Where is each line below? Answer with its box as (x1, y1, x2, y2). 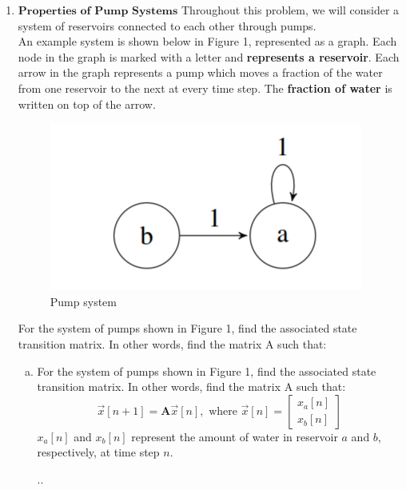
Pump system (50, 293, 117, 309)
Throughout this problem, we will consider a (181, 2, 400, 18)
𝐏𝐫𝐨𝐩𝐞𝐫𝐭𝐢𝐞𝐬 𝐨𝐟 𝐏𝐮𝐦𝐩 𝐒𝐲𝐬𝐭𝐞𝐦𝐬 (18, 6, 178, 17)
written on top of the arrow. (18, 95, 156, 112)
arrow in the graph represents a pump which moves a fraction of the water (18, 64, 383, 81)
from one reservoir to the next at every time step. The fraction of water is (18, 79, 392, 96)
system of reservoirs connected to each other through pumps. (18, 17, 316, 34)
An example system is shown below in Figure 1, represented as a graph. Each (18, 33, 397, 50)
